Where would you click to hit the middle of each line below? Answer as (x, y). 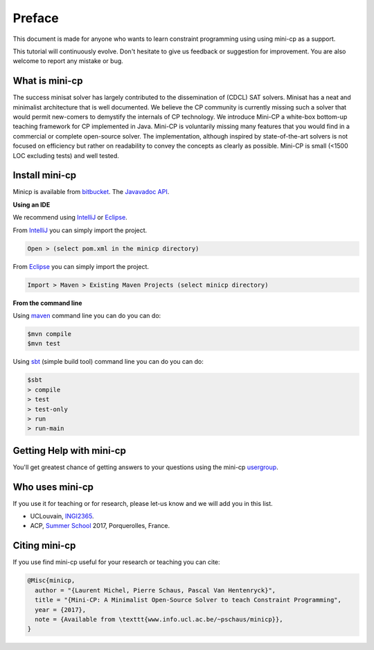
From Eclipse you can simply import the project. (81, 266)
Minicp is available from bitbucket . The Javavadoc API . (91, 192)
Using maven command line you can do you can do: (87, 315)
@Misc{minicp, (51, 581)
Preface (36, 18)
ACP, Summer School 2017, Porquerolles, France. (100, 526)
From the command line (47, 303)
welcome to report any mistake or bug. (68, 61)
